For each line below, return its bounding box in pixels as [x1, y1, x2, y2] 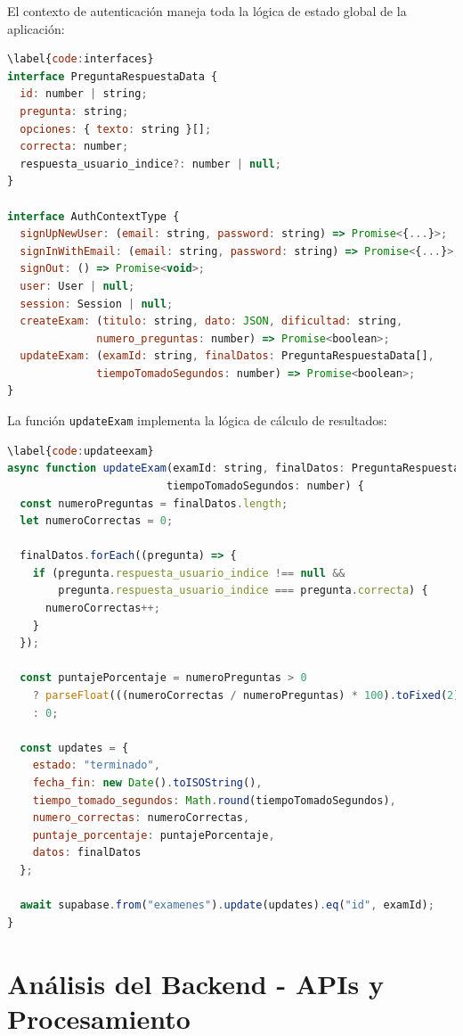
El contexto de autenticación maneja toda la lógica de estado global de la [7, 2, 407, 20]
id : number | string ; [20, 87, 148, 101]
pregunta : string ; [20, 104, 129, 118]
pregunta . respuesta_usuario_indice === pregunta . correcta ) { [58, 584, 428, 597]
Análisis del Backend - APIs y [7, 965, 384, 1001]
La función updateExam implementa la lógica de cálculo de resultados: [7, 411, 387, 430]
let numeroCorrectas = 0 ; [20, 514, 174, 528]
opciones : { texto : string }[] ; [20, 122, 212, 136]
